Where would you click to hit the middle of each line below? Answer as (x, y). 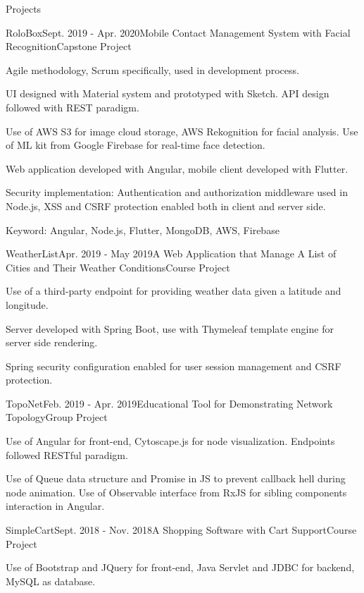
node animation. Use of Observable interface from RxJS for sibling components (176, 492)
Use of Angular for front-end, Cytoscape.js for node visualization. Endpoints (170, 441)
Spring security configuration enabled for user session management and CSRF (174, 366)
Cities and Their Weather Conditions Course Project (118, 267)
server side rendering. (52, 342)
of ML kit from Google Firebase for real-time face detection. (136, 145)
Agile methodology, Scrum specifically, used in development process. (152, 69)
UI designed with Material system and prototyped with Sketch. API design (168, 93)
